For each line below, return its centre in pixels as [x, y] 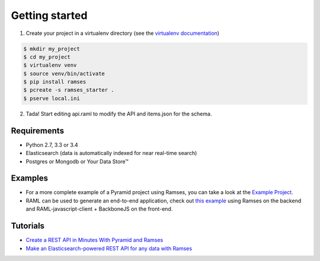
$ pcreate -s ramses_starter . [69, 90]
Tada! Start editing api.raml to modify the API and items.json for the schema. [119, 114]
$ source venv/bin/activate [64, 73]
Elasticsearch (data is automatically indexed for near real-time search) [111, 153]
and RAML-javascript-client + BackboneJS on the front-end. [99, 209]
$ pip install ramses [55, 82]
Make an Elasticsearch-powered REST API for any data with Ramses [109, 248]
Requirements [38, 130]
